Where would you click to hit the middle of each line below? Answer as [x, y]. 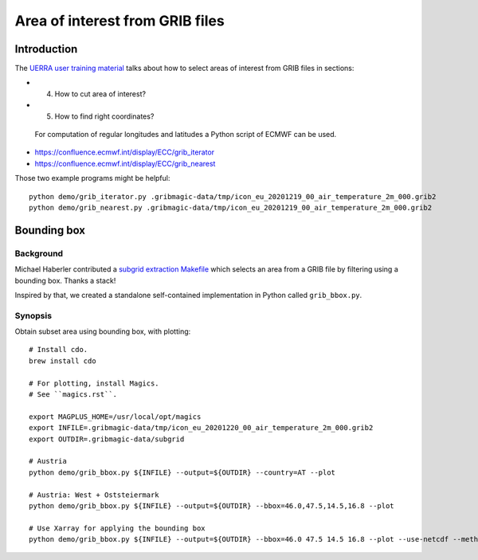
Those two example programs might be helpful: [92, 178]
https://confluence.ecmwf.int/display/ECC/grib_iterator [125, 152]
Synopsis [33, 315]
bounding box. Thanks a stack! [65, 280]
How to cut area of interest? [100, 94]
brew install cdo [63, 361]
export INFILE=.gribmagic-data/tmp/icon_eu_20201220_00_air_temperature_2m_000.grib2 [201, 428]
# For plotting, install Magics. [94, 383]
